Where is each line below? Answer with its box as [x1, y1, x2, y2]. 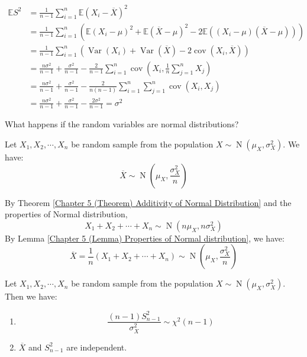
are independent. [66, 340, 127, 353]
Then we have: [5, 290, 57, 303]
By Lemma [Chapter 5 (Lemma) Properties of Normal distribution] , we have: [5, 231, 285, 244]
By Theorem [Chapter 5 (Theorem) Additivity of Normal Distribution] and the [5, 196, 292, 208]
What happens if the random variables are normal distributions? [5, 118, 239, 130]
